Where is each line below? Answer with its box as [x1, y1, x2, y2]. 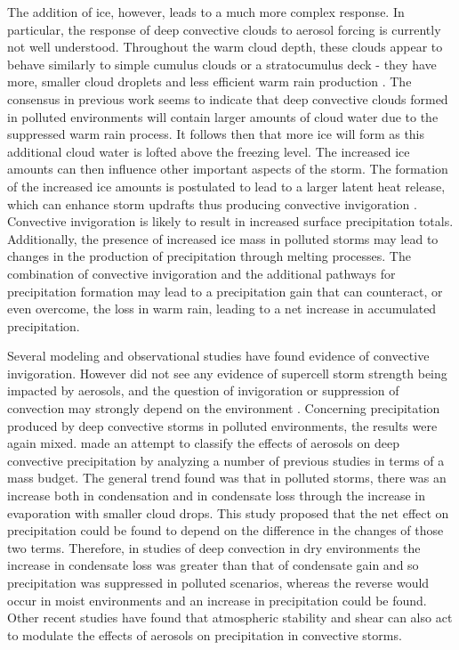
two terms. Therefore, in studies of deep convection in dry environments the [7, 538, 421, 557]
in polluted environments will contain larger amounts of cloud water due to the [7, 107, 439, 126]
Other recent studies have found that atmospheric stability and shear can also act [7, 608, 453, 627]
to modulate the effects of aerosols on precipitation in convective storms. [7, 625, 402, 644]
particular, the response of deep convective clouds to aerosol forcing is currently [7, 20, 441, 38]
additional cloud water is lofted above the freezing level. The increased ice [7, 142, 410, 160]
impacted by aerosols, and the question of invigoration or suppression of [7, 381, 399, 400]
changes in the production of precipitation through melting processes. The [7, 247, 411, 265]
